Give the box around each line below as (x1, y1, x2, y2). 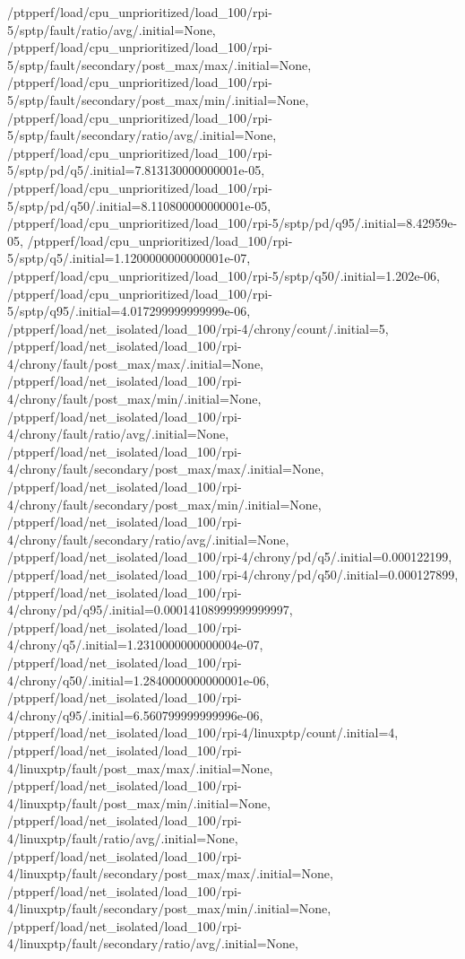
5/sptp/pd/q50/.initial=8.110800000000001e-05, (7, 196, 271, 214)
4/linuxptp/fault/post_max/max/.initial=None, (7, 758, 273, 777)
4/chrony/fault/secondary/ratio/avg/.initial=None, (7, 529, 289, 548)
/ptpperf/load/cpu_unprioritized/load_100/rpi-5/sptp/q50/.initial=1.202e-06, (7, 266, 440, 284)
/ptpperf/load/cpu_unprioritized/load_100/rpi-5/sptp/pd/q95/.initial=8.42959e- (7, 214, 458, 232)
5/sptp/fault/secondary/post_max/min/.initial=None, (7, 90, 309, 109)
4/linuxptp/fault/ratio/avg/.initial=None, (7, 828, 238, 847)
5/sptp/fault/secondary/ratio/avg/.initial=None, (7, 126, 277, 144)
